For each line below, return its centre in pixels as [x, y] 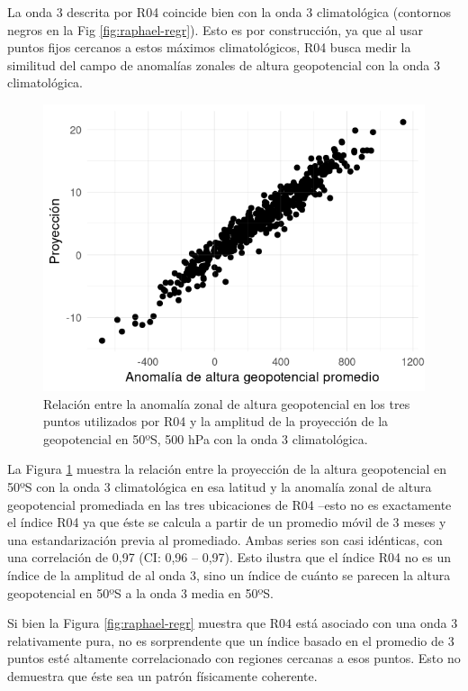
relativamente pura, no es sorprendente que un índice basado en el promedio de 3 [231, 640]
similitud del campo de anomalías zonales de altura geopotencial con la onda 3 [224, 64]
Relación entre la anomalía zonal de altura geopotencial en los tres [227, 403]
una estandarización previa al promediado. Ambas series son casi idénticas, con [225, 539]
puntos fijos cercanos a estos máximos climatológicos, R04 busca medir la [209, 47]
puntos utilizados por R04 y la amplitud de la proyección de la [216, 421]
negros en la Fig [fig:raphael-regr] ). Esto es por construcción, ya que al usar [215, 29]
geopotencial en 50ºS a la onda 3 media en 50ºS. [141, 592]
